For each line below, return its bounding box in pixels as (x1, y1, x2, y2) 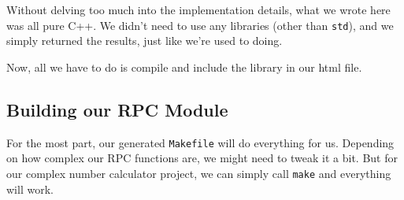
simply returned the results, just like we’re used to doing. (6, 32, 283, 49)
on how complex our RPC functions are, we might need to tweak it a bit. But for (6, 150, 398, 166)
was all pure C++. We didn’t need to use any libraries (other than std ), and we (6, 17, 394, 33)
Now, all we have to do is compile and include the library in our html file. (6, 58, 362, 75)
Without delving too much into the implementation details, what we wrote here (6, 2, 391, 17)
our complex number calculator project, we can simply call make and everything (6, 165, 391, 181)
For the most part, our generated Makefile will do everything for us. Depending (6, 134, 395, 150)
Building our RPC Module (6, 97, 228, 121)
